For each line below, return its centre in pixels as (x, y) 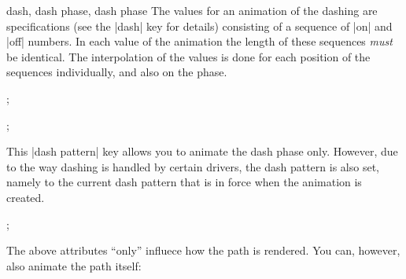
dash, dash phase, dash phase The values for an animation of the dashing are (192, 10)
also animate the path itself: (74, 265)
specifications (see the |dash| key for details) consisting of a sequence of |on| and (199, 26)
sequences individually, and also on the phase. (117, 72)
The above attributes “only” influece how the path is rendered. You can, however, (203, 250)
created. (26, 197)
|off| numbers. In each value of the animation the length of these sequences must (199, 41)
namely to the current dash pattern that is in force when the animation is (184, 182)
